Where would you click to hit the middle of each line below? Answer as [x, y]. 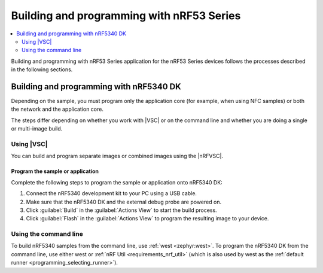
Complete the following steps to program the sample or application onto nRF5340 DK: [117, 182]
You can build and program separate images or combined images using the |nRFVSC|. [117, 156]
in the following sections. [42, 69]
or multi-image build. [37, 129]
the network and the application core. [57, 109]
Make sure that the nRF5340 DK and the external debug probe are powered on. [124, 202]
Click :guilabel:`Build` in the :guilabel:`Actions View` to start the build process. [122, 210]
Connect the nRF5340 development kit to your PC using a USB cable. [112, 193]
